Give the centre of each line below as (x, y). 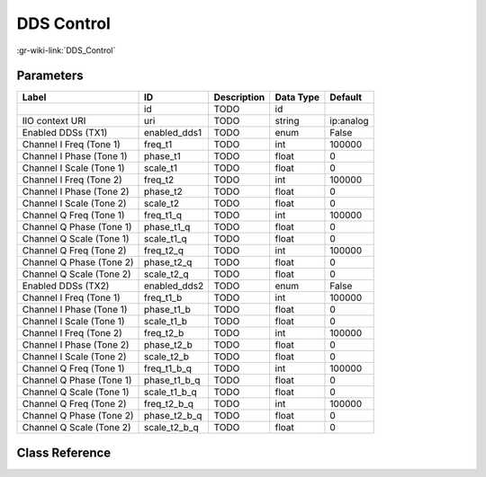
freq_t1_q (163, 216)
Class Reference (64, 452)
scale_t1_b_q (171, 393)
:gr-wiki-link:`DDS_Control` (66, 50)
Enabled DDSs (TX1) (65, 133)
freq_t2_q (164, 251)
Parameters (50, 76)
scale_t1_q (166, 239)
